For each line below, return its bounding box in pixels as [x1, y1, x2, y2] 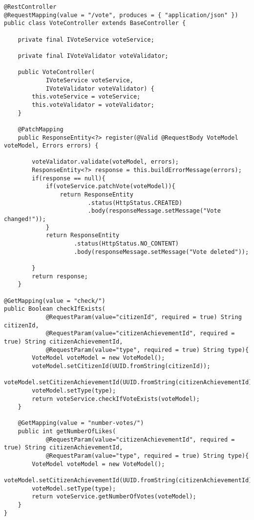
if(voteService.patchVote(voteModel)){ [45, 183, 175, 190]
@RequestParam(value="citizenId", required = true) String [45, 313, 242, 321]
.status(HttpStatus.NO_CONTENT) [74, 240, 179, 248]
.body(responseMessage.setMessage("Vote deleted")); [74, 248, 249, 255]
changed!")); [4, 216, 46, 223]
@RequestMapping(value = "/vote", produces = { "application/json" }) [4, 11, 238, 19]
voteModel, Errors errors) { [4, 142, 99, 149]
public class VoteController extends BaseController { [4, 20, 186, 27]
